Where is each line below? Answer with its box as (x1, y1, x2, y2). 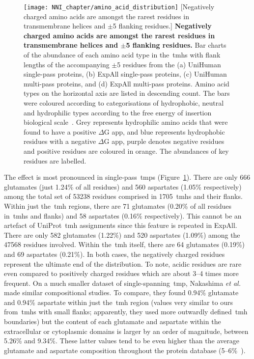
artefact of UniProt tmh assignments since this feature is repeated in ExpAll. (4, 220, 237, 230)
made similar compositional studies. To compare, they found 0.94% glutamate (4, 287, 239, 298)
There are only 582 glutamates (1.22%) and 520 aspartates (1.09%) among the (4, 229, 240, 240)
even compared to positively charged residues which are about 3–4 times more (4, 268, 239, 278)
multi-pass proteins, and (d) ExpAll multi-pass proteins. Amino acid (24, 78, 229, 88)
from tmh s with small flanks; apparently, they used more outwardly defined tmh (4, 306, 248, 317)
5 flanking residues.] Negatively (113, 21, 212, 31)
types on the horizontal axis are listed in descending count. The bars (24, 88, 230, 98)
